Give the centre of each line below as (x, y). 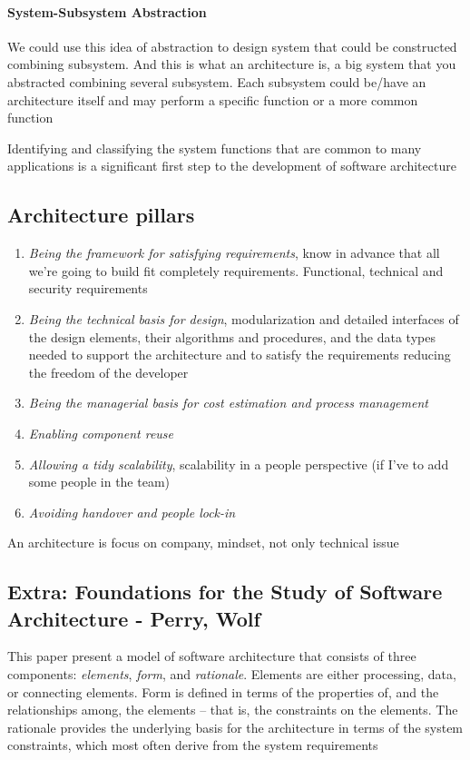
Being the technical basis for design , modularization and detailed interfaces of (244, 318)
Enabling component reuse (101, 433)
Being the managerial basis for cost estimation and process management (228, 403)
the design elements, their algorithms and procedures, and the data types (232, 336)
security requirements (88, 288)
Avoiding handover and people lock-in (132, 512)
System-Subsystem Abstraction (107, 11)
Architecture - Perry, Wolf (134, 618)
